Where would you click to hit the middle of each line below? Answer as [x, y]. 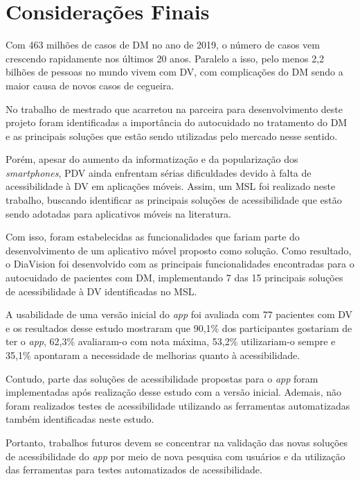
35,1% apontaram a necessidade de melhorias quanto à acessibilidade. [153, 355]
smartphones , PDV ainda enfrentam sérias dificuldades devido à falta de [159, 172]
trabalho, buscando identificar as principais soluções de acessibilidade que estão [174, 200]
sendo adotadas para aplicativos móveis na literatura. [118, 213]
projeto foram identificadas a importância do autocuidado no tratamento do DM [177, 122]
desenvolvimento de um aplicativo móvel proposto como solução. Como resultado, [179, 250]
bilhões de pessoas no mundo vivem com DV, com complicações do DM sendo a [174, 72]
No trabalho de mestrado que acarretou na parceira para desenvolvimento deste [174, 108]
